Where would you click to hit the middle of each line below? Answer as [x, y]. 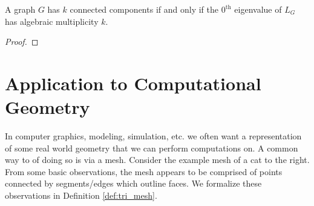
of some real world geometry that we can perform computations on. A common [152, 148]
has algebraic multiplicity [52, 21]
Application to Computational [133, 83]
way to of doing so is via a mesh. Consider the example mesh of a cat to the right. [157, 160]
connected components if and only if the [144, 9]
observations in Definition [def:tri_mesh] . [81, 195]
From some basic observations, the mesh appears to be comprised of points [144, 171]
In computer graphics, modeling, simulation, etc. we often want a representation [153, 136]
